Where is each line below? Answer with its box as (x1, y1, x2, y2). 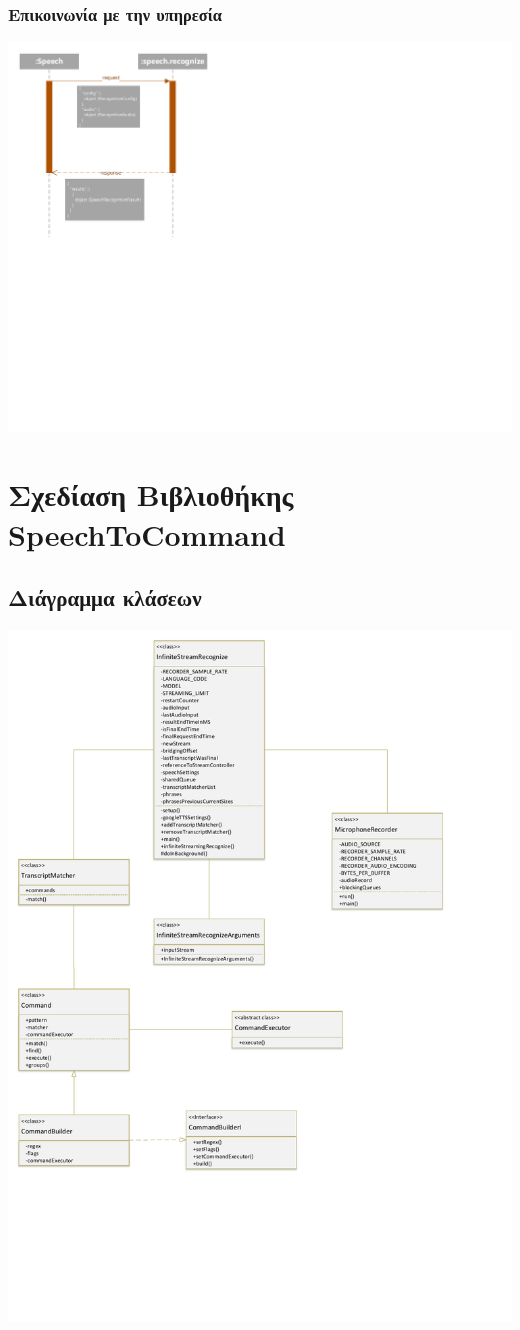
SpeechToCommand (8, 513, 286, 554)
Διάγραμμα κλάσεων (8, 582, 202, 613)
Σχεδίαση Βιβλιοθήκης (8, 474, 294, 515)
